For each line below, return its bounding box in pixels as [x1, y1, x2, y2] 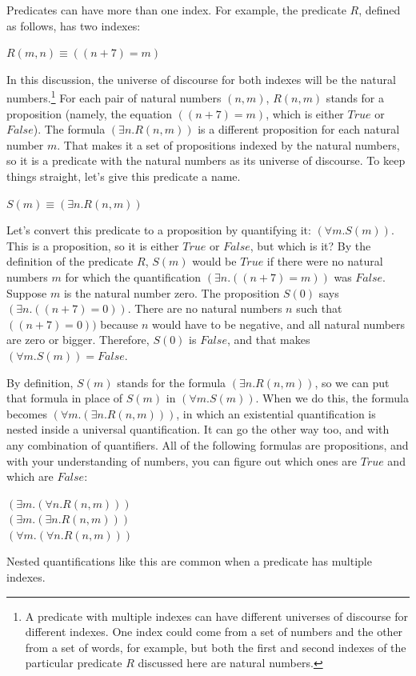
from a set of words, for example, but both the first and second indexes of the [25, 638, 406, 655]
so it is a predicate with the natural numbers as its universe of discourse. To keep [6, 152, 406, 169]
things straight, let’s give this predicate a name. [6, 168, 241, 184]
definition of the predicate [6, 253, 134, 270]
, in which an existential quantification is [176, 405, 376, 422]
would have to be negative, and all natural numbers [152, 315, 406, 332]
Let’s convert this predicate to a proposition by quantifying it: [6, 222, 311, 238]
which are [6, 468, 54, 485]
